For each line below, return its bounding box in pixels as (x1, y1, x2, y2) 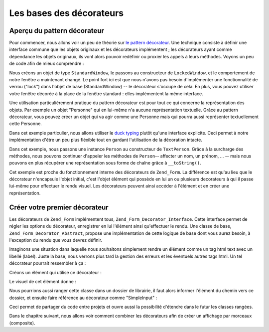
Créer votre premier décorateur (9, 203, 109, 211)
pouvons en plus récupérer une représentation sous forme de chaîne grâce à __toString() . (9, 160, 201, 166)
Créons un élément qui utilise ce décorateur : (9, 269, 102, 275)
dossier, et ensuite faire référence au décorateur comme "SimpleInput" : (9, 295, 157, 301)
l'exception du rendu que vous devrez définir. (9, 237, 102, 243)
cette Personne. (9, 121, 42, 127)
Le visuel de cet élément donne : (9, 278, 77, 284)
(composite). (9, 320, 35, 326)
